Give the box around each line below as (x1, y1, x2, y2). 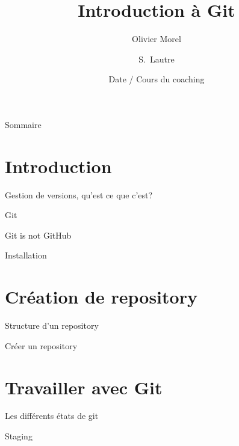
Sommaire (5, 118, 42, 130)
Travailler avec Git (5, 374, 163, 399)
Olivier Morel (132, 32, 181, 45)
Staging (5, 430, 33, 442)
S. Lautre (138, 52, 175, 65)
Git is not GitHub (5, 228, 72, 241)
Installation (5, 249, 47, 261)
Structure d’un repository (5, 319, 99, 332)
